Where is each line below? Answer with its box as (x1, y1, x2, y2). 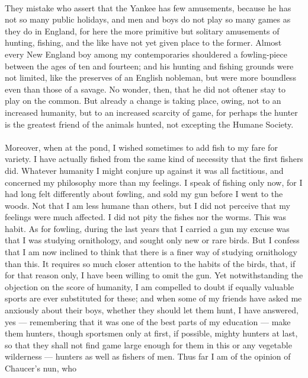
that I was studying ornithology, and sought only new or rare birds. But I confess (5, 234, 300, 246)
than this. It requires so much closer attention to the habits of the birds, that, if (5, 257, 296, 269)
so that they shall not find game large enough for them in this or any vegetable (5, 338, 292, 351)
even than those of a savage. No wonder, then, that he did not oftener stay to (5, 82, 285, 95)
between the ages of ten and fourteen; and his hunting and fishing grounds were (5, 59, 294, 72)
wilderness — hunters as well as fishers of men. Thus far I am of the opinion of (5, 350, 291, 363)
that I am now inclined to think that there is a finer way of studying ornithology (5, 246, 297, 258)
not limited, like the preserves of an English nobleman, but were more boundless (5, 71, 296, 84)
